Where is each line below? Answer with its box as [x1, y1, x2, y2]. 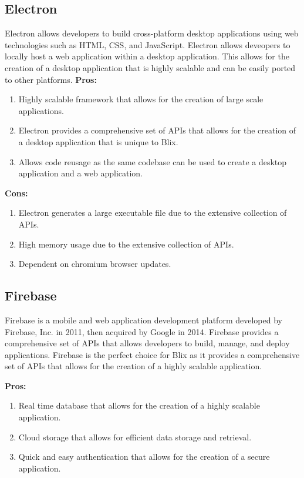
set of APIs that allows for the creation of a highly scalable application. [5, 360, 262, 372]
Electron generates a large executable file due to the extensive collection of [18, 206, 287, 219]
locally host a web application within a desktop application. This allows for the [5, 50, 289, 62]
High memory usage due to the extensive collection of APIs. [18, 238, 234, 250]
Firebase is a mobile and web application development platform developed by [5, 313, 282, 326]
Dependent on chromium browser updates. [18, 258, 171, 270]
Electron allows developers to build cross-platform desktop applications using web [5, 27, 299, 39]
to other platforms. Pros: [5, 73, 97, 85]
